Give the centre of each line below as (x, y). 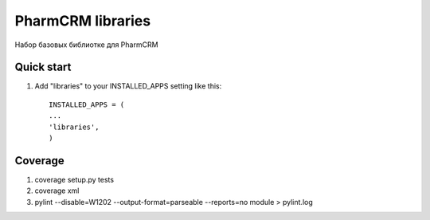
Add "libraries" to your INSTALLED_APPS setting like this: (128, 86)
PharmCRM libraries (83, 21)
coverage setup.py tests (74, 179)
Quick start (43, 67)
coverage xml (57, 191)
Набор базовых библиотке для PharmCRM (86, 45)
